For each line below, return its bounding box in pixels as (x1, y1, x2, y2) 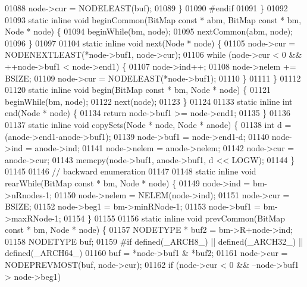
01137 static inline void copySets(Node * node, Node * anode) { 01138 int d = (5, 118, 292, 130)
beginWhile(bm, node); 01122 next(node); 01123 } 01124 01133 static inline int (5, 95, 293, 107)
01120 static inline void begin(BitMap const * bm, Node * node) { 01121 (5, 83, 271, 96)
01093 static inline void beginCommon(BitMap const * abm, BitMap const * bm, (5, 13, 302, 26)
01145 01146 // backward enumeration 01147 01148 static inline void (5, 165, 256, 177)
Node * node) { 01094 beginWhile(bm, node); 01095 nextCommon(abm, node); (5, 25, 293, 38)
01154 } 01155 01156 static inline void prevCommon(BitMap (64, 211, 286, 224)
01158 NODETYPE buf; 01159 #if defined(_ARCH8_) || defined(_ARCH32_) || (5, 235, 303, 247)
